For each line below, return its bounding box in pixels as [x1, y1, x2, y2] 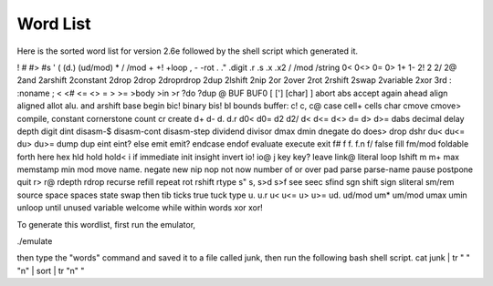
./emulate [16, 236, 53, 247]
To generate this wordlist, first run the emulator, [16, 219, 196, 230]
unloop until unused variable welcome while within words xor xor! [16, 202, 264, 213]
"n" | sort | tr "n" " [16, 265, 85, 276]
